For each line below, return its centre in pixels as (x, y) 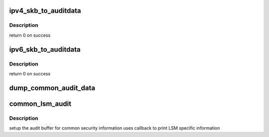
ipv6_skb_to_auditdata (45, 49)
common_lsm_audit (40, 103)
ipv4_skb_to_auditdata (45, 11)
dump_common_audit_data (52, 88)
